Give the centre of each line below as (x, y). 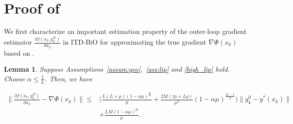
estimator (18, 42)
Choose (14, 78)
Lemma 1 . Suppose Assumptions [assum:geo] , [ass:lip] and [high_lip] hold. (117, 69)
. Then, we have (69, 78)
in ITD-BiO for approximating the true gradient (135, 42)
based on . (19, 53)
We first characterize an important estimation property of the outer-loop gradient (125, 31)
